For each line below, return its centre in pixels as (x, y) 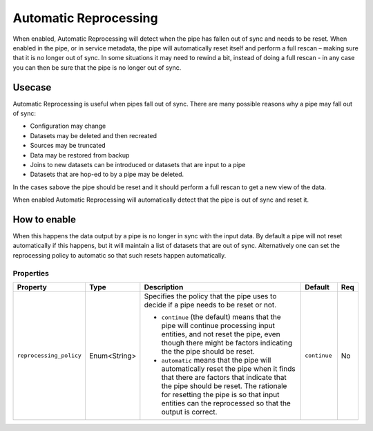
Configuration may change (68, 126)
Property (32, 287)
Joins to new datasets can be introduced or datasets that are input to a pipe (138, 164)
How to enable (44, 219)
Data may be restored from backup (80, 155)
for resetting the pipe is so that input (220, 394)
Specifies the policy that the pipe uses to (210, 296)
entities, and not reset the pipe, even (221, 334)
